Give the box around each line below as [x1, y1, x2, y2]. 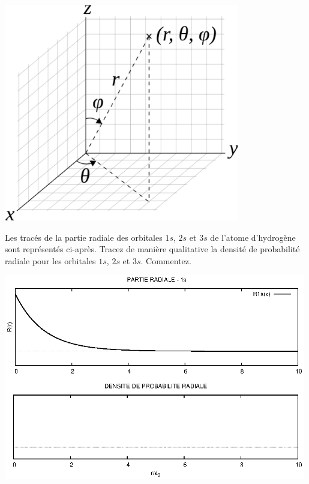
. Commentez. [140, 254, 191, 267]
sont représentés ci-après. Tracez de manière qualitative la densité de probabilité [5, 243, 300, 255]
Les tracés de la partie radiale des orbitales [5, 231, 163, 243]
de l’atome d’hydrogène [210, 231, 296, 243]
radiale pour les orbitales [5, 254, 96, 267]
